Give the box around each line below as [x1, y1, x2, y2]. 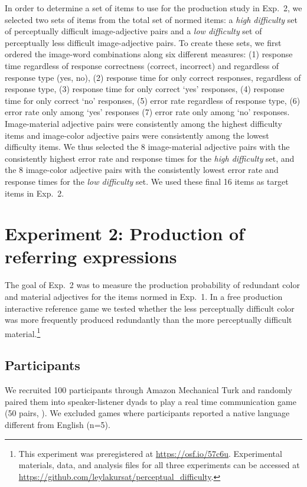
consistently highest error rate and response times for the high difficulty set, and [5, 152, 295, 164]
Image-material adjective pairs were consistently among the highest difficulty [5, 117, 282, 129]
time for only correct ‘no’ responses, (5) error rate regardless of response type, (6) [5, 94, 301, 106]
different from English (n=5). [5, 419, 110, 431]
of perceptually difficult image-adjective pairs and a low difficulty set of [5, 25, 262, 37]
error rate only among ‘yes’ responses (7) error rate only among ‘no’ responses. [5, 106, 290, 118]
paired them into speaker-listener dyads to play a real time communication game [5, 395, 296, 407]
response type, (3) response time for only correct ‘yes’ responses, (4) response [5, 83, 285, 95]
